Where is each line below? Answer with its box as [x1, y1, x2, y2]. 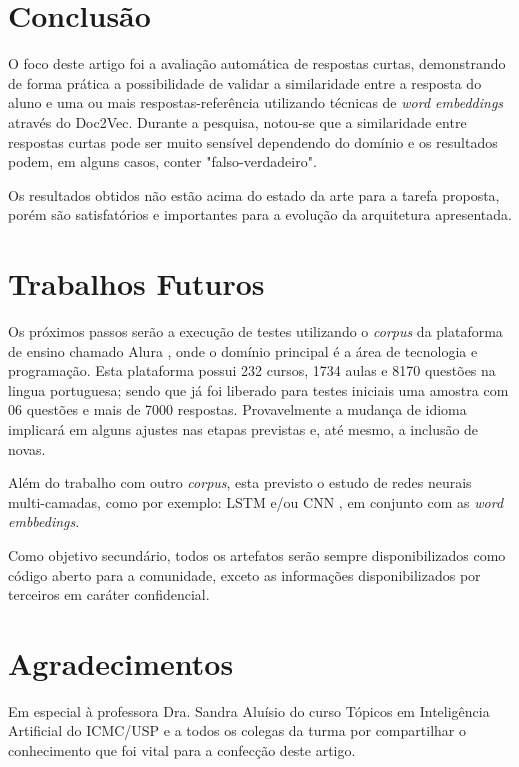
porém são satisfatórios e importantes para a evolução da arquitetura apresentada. [8, 204, 512, 225]
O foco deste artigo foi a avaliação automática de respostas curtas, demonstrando [8, 53, 506, 74]
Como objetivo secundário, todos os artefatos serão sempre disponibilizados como [8, 544, 506, 565]
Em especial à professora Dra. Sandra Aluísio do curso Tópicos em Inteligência [8, 700, 490, 721]
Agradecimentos [8, 642, 234, 683]
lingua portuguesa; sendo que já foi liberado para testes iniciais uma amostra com [8, 379, 509, 400]
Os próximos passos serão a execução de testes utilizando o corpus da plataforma [8, 321, 503, 341]
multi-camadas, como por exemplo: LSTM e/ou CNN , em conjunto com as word [8, 491, 504, 512]
